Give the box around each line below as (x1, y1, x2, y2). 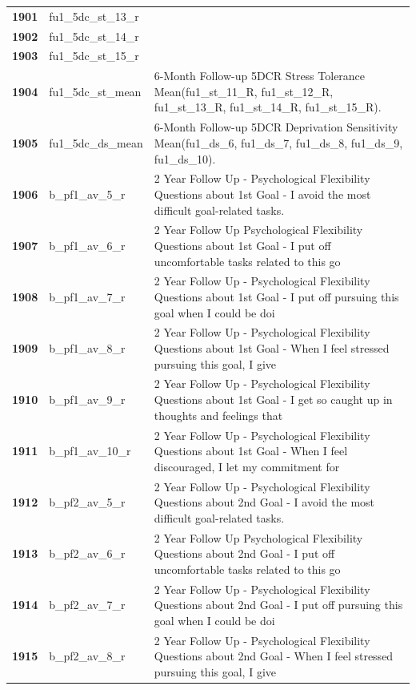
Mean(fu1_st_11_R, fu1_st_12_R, (154, 83, 334, 99)
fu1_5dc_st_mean (49, 83, 142, 99)
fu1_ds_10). (154, 150, 216, 167)
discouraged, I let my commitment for (154, 458, 340, 474)
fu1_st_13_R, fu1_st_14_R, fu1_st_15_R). (154, 99, 382, 115)
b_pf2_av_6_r (49, 545, 126, 562)
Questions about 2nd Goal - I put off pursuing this (154, 596, 403, 613)
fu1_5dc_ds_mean (49, 134, 143, 151)
